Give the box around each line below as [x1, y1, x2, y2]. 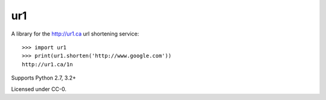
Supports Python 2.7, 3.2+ [11, 74, 77, 81]
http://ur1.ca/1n [22, 61, 73, 67]
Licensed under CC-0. [11, 85, 66, 93]
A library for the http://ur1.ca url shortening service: [11, 30, 139, 37]
